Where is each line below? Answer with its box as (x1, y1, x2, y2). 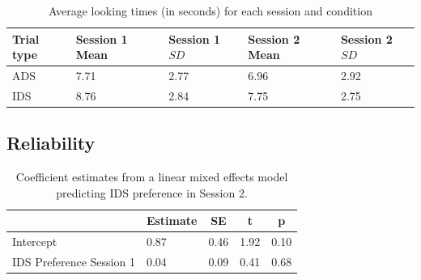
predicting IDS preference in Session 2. (56, 184, 248, 201)
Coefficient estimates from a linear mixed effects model (15, 168, 288, 185)
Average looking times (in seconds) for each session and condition (49, 2, 372, 19)
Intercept (12, 233, 57, 250)
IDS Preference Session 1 (12, 253, 135, 270)
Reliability (6, 130, 96, 155)
